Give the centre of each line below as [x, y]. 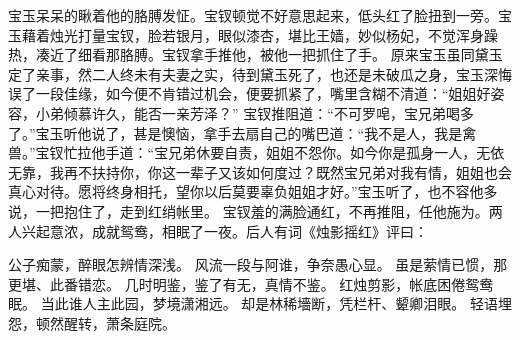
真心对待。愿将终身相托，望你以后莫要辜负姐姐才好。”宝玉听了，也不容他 [246, 191]
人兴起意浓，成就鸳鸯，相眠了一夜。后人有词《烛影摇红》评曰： [218, 230]
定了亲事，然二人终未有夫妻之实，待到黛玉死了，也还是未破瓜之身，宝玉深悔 [260, 73]
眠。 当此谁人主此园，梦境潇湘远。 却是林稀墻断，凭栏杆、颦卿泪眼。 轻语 [253, 303]
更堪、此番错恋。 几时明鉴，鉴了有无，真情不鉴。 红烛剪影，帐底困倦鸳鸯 [251, 283]
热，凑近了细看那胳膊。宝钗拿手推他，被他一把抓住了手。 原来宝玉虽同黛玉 [255, 54]
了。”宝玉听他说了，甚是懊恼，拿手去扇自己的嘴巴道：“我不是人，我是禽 [242, 132]
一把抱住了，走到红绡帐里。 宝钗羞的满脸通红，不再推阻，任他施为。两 [269, 210]
